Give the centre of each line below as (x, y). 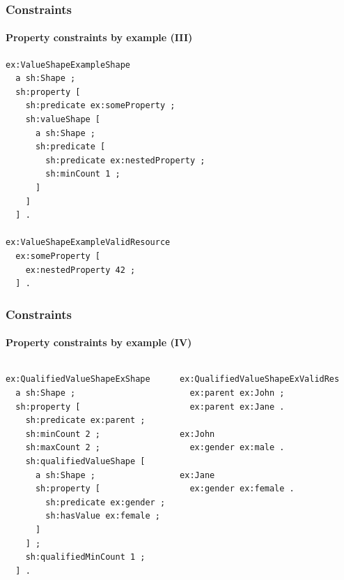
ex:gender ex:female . (242, 489)
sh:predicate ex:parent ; (85, 421)
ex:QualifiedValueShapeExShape (78, 379)
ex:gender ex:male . (237, 448)
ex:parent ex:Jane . (237, 407)
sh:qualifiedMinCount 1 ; (85, 557)
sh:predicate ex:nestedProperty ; (125, 160)
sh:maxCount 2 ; (63, 448)
